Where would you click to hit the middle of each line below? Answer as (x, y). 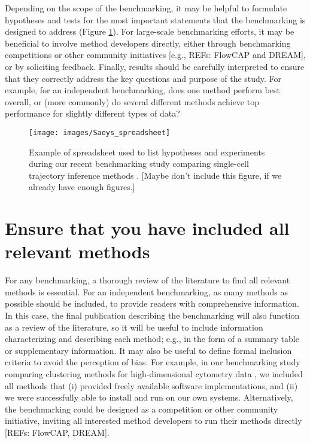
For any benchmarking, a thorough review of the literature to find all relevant (148, 280)
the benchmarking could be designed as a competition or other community (142, 409)
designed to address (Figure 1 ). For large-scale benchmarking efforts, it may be (150, 31)
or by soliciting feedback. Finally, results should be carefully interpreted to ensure (155, 66)
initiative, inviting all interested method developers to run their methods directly (154, 421)
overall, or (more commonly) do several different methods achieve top (132, 101)
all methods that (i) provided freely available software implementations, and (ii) (151, 385)
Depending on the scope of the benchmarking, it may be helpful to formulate (146, 8)
